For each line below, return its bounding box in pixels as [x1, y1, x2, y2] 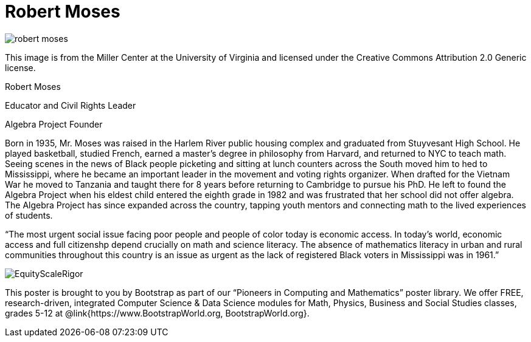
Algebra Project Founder [5, 118, 103, 129]
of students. [5, 210, 53, 221]
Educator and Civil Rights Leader [5, 100, 136, 111]
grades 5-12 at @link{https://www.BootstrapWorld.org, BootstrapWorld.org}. [5, 307, 310, 318]
